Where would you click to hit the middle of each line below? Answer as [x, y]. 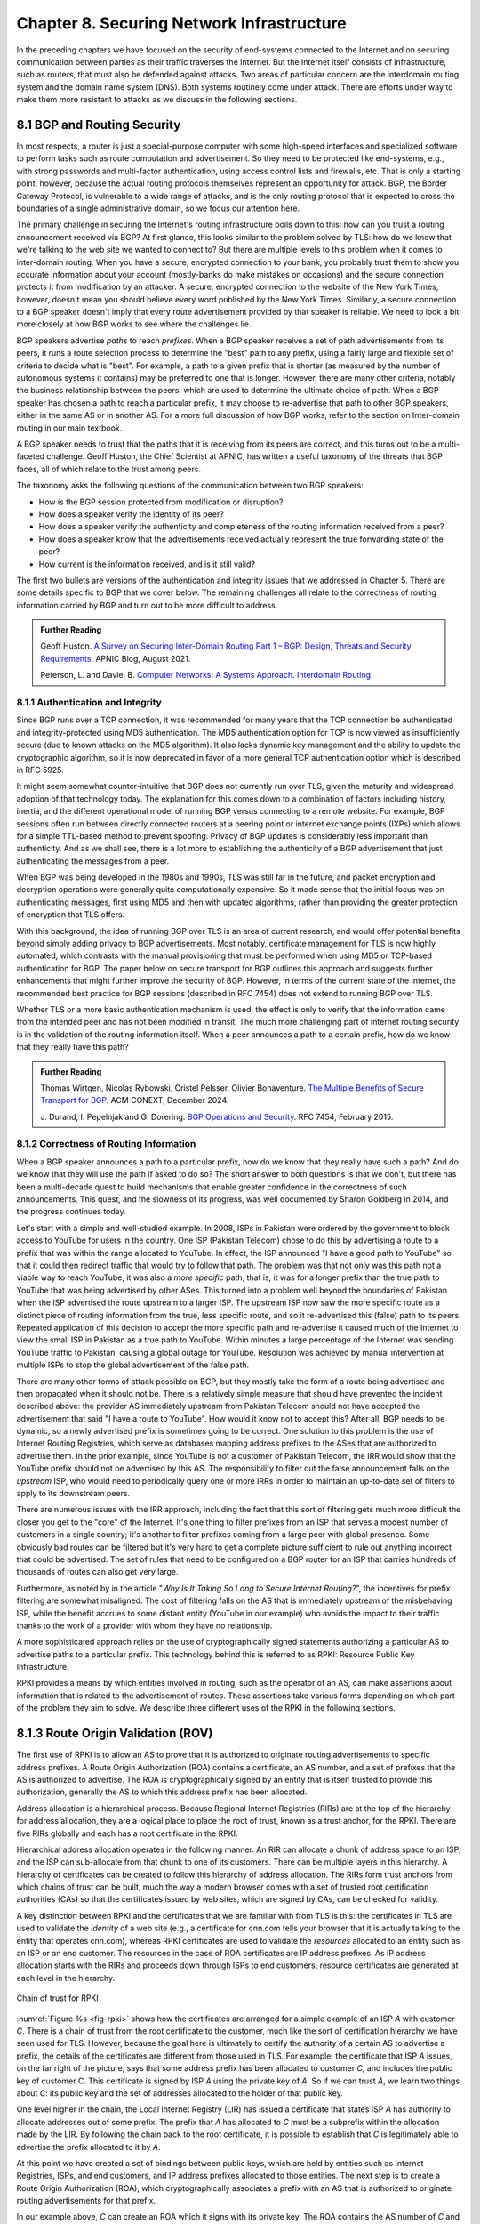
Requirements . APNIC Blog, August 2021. [116, 658]
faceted [31, 456]
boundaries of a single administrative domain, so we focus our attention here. [158, 208]
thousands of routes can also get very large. [97, 1572]
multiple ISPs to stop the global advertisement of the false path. [133, 1365]
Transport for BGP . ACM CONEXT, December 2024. [135, 1100]
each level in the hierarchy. [66, 1978]
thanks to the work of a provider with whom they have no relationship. [144, 1625]
